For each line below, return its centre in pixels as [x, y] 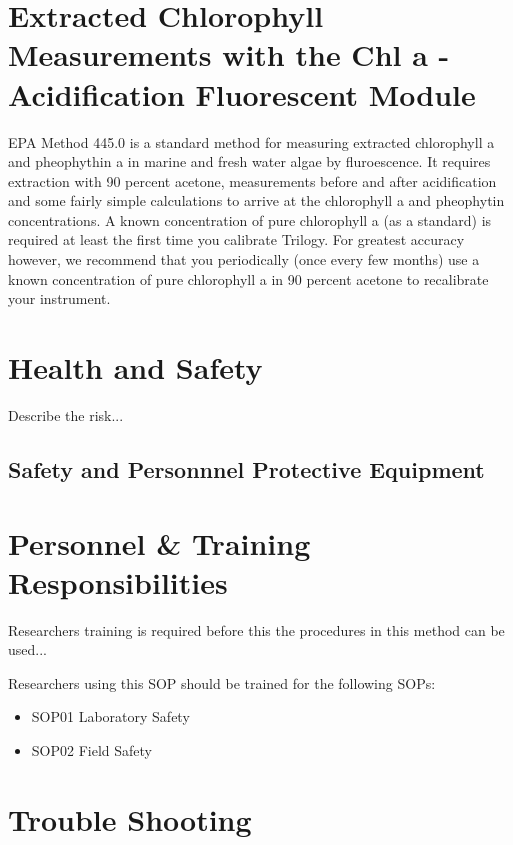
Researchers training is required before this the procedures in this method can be [256, 629]
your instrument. [59, 298]
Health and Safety [135, 367]
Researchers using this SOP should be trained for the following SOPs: [222, 682]
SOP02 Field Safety [91, 750]
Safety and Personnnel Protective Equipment [246, 468]
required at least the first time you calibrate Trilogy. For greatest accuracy [236, 239]
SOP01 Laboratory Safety [110, 716]
